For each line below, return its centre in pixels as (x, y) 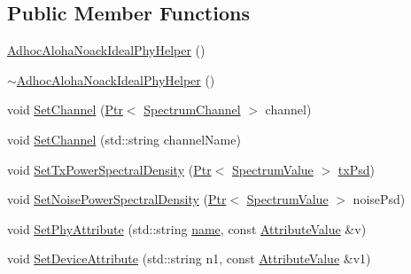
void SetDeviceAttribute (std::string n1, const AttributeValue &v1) (189, 258)
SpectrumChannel (192, 110)
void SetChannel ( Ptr (65, 110)
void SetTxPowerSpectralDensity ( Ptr (109, 169)
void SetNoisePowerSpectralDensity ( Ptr (117, 199)
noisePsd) (379, 199)
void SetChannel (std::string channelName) (124, 139)
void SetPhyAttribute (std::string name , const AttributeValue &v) (187, 228)
